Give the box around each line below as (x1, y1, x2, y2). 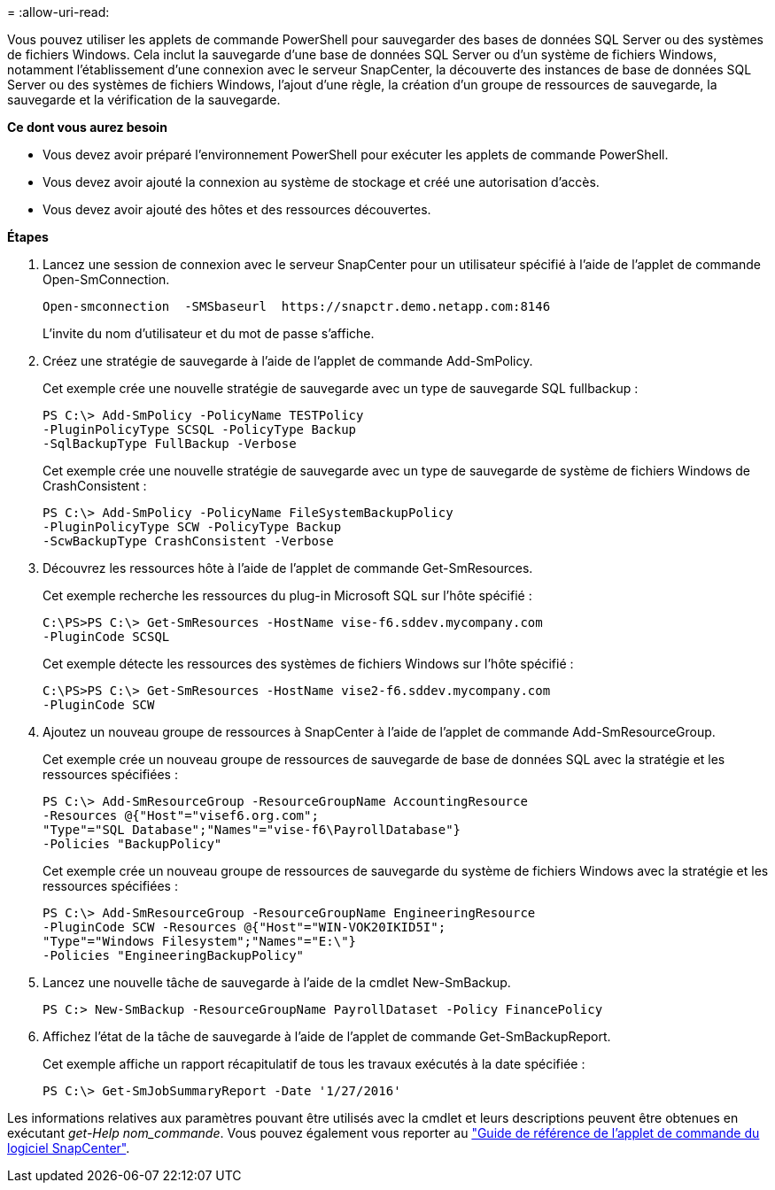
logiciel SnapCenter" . (7, 1140, 130, 1155)
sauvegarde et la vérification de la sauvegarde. (7, 92, 281, 107)
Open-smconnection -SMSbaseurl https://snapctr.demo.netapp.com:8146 (43, 299, 551, 313)
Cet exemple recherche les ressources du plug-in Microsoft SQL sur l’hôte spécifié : (43, 588, 532, 603)
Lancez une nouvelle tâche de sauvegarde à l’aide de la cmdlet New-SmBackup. (43, 975, 511, 990)
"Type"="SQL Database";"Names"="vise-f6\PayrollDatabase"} (43, 823, 461, 837)
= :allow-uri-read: (7, 4, 110, 19)
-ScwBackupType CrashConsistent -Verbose (43, 534, 334, 548)
